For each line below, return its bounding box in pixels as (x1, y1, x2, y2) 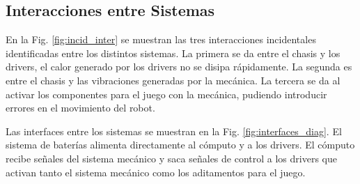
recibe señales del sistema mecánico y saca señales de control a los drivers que (6, 151, 337, 165)
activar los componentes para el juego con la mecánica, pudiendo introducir (6, 86, 327, 101)
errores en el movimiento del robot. (6, 100, 155, 115)
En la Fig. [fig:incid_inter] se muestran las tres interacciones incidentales (6, 32, 316, 47)
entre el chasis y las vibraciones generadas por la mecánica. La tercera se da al (6, 72, 341, 87)
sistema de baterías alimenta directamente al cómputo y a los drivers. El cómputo (6, 137, 355, 152)
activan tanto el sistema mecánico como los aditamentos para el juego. (6, 164, 306, 179)
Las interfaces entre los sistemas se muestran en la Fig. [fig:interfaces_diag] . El (6, 123, 342, 138)
